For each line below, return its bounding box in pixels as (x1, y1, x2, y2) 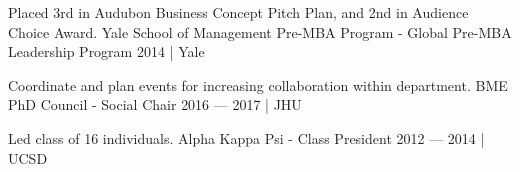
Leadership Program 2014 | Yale (8, 41, 205, 62)
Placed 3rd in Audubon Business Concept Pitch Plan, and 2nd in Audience (8, 2, 469, 22)
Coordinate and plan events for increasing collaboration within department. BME (8, 74, 508, 95)
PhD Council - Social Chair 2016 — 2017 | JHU (8, 94, 302, 115)
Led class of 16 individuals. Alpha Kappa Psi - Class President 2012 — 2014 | (8, 127, 485, 148)
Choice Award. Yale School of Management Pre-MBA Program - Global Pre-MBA (8, 21, 512, 42)
